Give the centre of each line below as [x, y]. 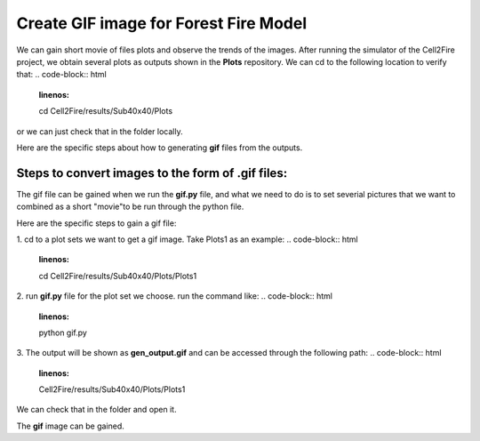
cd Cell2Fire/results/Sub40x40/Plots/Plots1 [118, 276]
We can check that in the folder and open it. [96, 410]
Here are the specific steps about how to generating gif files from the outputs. [160, 148]
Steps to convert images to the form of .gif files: [152, 173]
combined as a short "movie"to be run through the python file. [130, 207]
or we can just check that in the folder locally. [100, 131]
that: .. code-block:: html [61, 75]
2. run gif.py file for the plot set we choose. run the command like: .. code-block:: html [175, 296]
